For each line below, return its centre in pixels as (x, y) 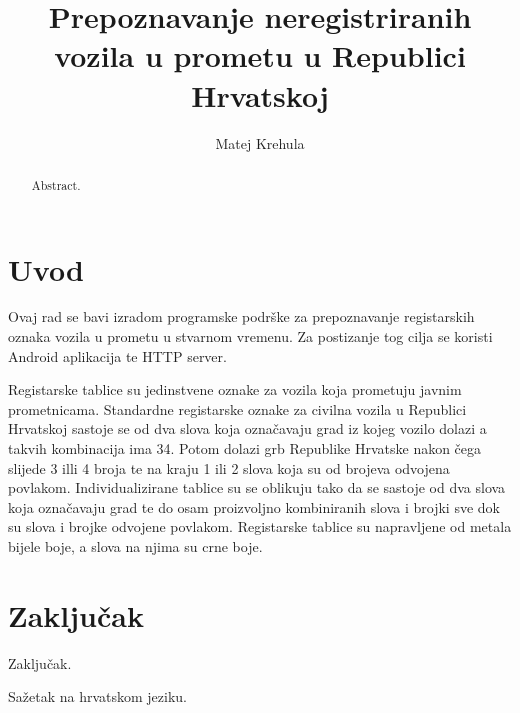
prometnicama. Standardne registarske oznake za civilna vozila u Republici (237, 408)
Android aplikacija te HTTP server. (117, 355)
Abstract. (56, 184)
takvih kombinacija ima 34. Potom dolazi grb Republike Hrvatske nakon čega (245, 448)
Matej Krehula (260, 142)
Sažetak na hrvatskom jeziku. (98, 696)
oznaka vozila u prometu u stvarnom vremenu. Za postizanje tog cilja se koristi (250, 336)
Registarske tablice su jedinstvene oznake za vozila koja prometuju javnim (235, 389)
